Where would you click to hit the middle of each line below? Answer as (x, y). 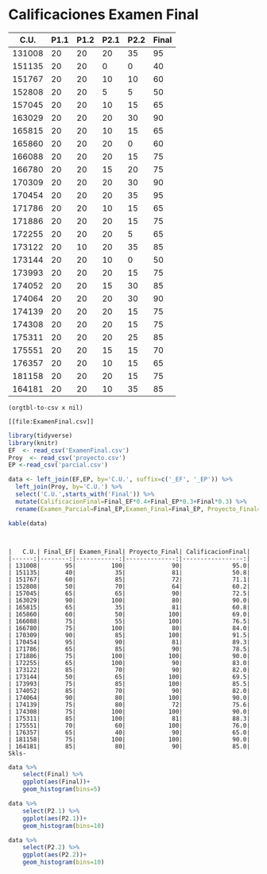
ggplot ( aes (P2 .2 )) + (55, 855)
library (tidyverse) (41, 435)
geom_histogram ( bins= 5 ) (62, 789)
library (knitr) (33, 443)
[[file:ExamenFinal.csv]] (51, 422)
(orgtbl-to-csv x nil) (46, 408)
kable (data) (28, 523)
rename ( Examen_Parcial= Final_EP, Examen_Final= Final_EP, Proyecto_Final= (138, 509)
